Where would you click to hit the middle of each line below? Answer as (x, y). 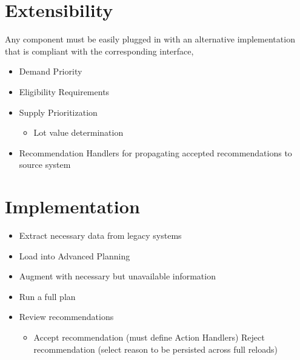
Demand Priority (51, 71)
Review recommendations (66, 317)
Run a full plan (47, 296)
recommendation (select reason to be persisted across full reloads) (156, 349)
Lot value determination (78, 132)
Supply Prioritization (58, 112)
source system (45, 165)
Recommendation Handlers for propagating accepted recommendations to (155, 152)
